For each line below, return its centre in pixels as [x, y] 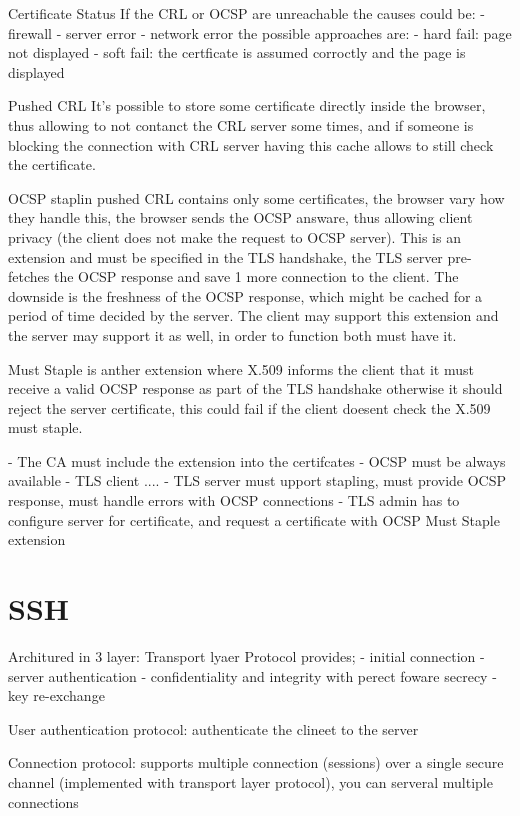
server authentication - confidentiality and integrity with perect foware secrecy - [252, 675]
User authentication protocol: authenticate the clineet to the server [213, 728]
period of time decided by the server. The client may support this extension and [253, 315]
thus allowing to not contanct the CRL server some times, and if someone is [241, 124]
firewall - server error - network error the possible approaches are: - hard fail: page [260, 32]
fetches [29, 276]
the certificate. [52, 164]
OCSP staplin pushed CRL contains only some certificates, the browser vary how [256, 197]
